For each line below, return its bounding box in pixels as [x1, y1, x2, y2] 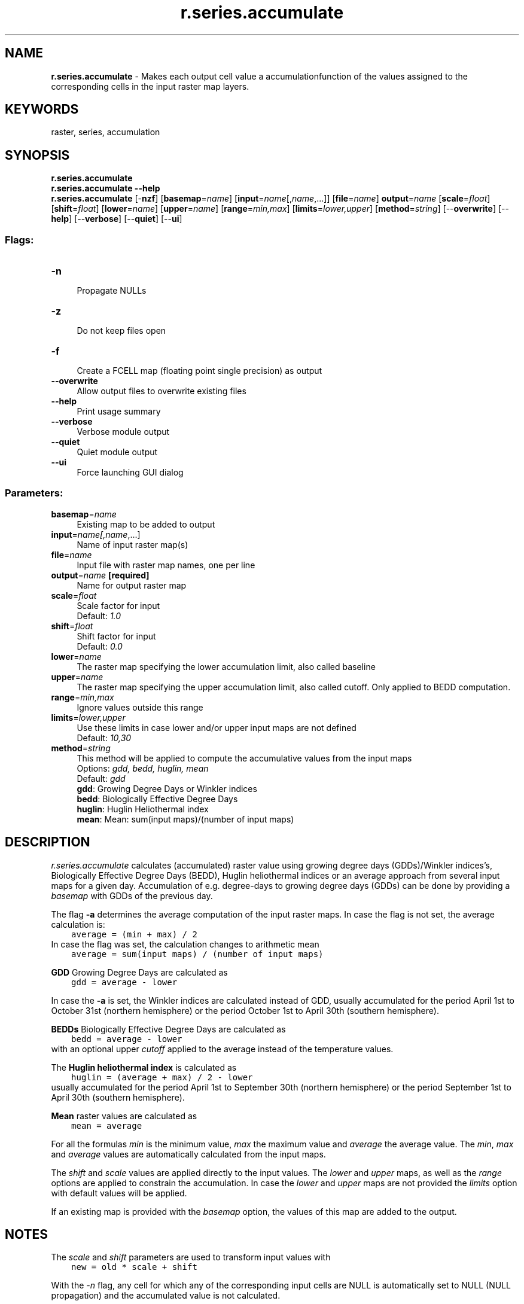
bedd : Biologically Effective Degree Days [77, 793, 238, 804]
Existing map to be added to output [77, 519, 215, 529]
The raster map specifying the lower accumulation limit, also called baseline [77, 661, 376, 672]
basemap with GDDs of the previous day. [51, 890, 213, 901]
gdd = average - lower [71, 977, 178, 987]
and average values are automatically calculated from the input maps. [51, 1148, 326, 1159]
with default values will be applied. [51, 1187, 187, 1198]
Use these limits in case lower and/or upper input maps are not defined [77, 722, 357, 733]
